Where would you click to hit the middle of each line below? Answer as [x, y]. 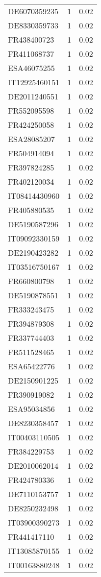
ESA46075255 [31, 68]
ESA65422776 [31, 366]
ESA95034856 [31, 409]
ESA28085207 [31, 139]
